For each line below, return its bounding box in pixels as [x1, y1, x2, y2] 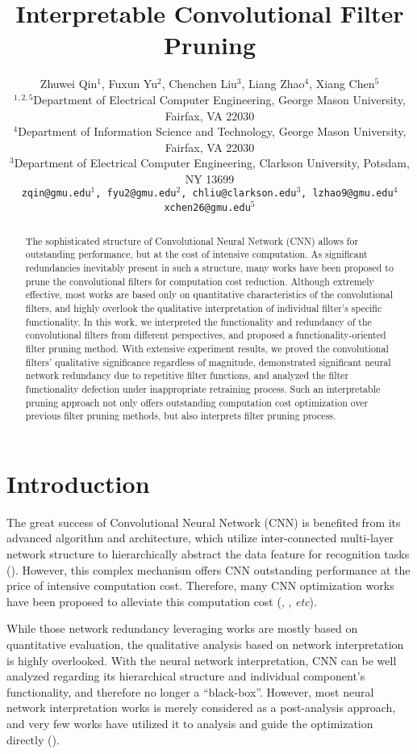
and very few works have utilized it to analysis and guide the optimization [6, 714, 373, 731]
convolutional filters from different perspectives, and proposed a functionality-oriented [25, 328, 386, 342]
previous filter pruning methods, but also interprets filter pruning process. [25, 409, 336, 423]
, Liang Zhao [241, 75, 305, 92]
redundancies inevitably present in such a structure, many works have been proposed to [25, 261, 394, 275]
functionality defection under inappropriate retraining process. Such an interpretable [25, 381, 381, 395]
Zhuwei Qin [40, 75, 98, 92]
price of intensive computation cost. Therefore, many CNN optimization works [6, 577, 394, 594]
